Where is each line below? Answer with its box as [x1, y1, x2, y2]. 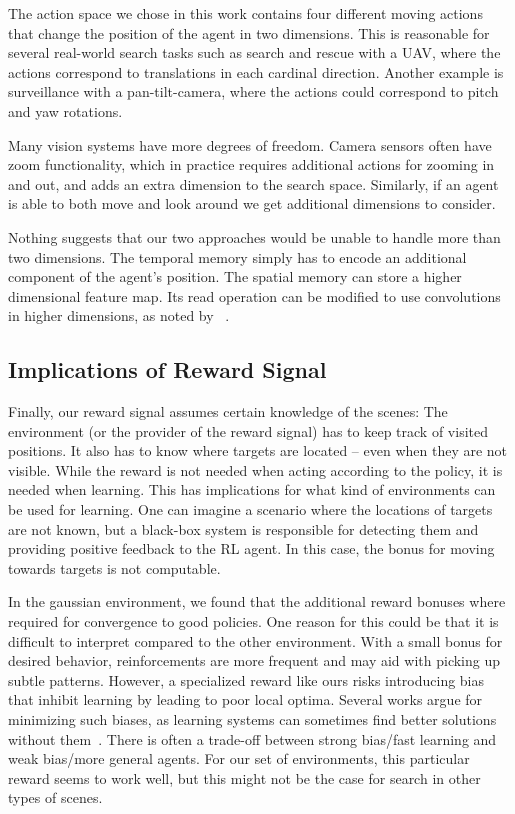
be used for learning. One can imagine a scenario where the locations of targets [8, 499, 493, 520]
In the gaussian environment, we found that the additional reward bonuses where [8, 591, 506, 612]
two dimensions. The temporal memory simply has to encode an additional [8, 246, 467, 267]
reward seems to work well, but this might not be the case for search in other [8, 767, 481, 788]
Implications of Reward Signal [8, 354, 327, 385]
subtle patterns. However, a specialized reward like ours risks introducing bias [8, 669, 485, 690]
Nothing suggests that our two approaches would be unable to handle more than [8, 226, 501, 247]
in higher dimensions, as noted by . [8, 305, 230, 326]
